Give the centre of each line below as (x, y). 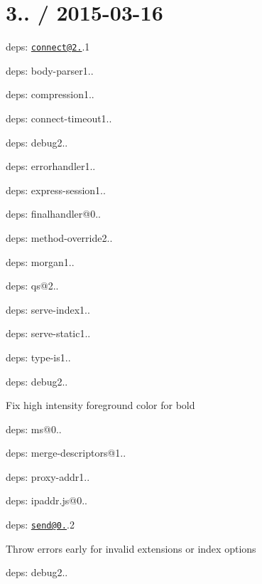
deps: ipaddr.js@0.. (47, 500)
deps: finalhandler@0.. (53, 214)
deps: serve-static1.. (48, 333)
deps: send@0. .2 (40, 525)
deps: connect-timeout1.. (59, 118)
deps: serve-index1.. (48, 309)
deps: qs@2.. (32, 286)
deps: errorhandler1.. (51, 166)
